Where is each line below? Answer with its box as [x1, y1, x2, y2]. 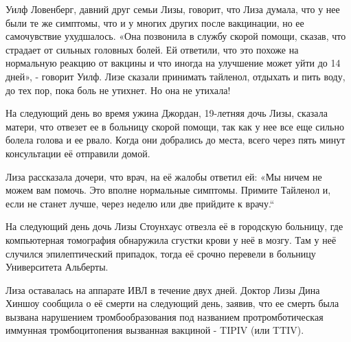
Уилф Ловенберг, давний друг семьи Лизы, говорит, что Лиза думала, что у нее [5, 2, 340, 16]
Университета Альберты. [5, 260, 109, 274]
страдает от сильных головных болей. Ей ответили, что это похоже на [5, 42, 299, 56]
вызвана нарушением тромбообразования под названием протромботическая [5, 309, 324, 323]
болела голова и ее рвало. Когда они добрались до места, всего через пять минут [5, 133, 346, 147]
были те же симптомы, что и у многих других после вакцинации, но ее [5, 15, 304, 30]
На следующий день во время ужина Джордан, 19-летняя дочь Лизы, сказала [5, 106, 328, 120]
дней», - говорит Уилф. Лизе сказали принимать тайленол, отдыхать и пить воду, [5, 69, 346, 83]
